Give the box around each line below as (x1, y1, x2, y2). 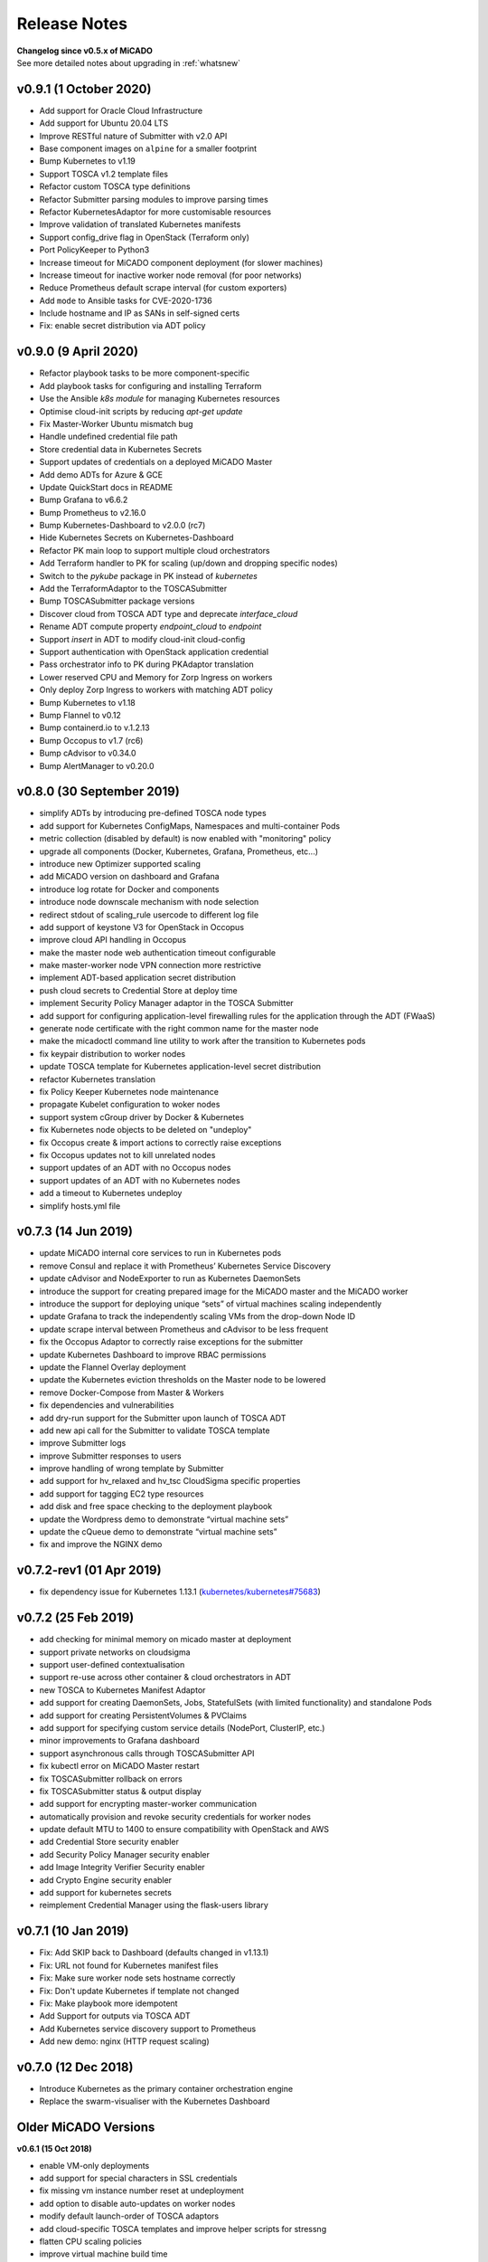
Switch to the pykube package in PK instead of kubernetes (39, 570, 258, 581)
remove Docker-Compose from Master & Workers (39, 1387, 225, 1398)
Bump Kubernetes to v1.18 (39, 697, 136, 708)
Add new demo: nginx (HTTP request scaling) (39, 2036, 210, 2047)
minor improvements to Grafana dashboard (39, 1735, 201, 1746)
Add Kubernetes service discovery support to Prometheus (39, 2023, 257, 2034)
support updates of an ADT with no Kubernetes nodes (39, 1174, 241, 1185)
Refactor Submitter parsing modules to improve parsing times (39, 194, 268, 204)
